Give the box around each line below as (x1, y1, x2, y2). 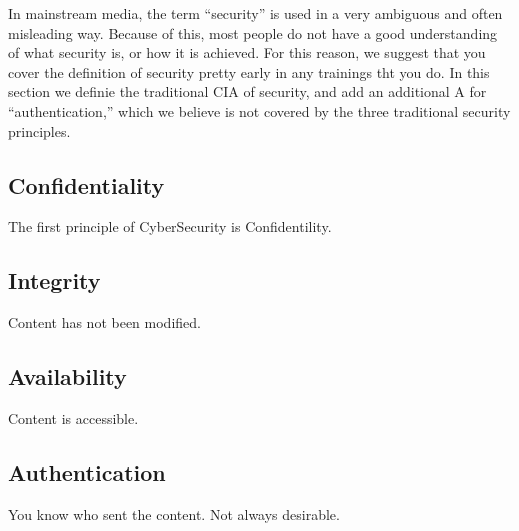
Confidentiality (8, 169, 165, 200)
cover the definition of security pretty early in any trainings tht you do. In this (8, 61, 490, 82)
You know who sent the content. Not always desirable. (8, 503, 340, 524)
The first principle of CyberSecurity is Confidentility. (8, 216, 332, 237)
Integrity (8, 265, 101, 296)
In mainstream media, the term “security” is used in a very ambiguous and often (8, 3, 503, 23)
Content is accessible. (8, 407, 139, 428)
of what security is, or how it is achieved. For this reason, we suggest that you (8, 42, 486, 63)
